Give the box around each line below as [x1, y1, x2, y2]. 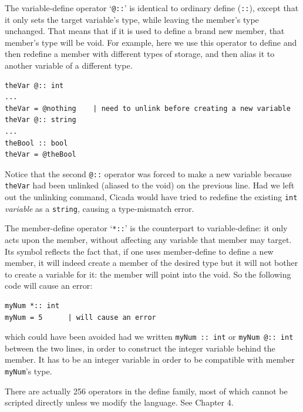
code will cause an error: [5, 279, 93, 292]
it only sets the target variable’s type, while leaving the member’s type [5, 13, 259, 25]
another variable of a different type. [5, 59, 133, 72]
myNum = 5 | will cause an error [5, 313, 156, 322]
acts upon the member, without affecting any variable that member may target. [5, 234, 292, 246]
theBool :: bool [5, 139, 68, 147]
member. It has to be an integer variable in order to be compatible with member [5, 353, 295, 366]
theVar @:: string [5, 116, 76, 124]
